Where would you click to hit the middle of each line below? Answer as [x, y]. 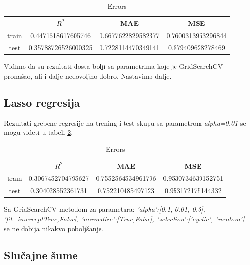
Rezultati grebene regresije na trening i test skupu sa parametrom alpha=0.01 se [125, 122]
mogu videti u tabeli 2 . [38, 132]
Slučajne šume [41, 254]
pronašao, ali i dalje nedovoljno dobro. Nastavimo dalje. [88, 76]
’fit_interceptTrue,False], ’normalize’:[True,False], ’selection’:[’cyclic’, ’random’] [124, 218]
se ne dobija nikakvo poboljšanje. [54, 228]
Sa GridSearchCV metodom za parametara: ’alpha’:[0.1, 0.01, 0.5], [105, 209]
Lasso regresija [42, 102]
